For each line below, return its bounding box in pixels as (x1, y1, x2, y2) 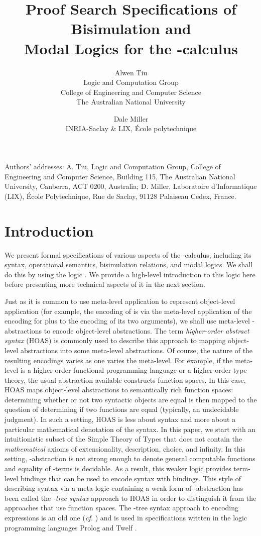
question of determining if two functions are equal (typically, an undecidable (5, 404, 239, 414)
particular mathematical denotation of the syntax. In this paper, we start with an (5, 423, 256, 434)
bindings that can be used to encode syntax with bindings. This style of (20, 473, 241, 483)
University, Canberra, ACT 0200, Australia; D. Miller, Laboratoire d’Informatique (5, 181, 257, 191)
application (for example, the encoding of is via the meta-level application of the (5, 305, 252, 316)
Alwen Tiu (114, 67, 148, 77)
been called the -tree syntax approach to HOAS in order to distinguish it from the (5, 492, 256, 503)
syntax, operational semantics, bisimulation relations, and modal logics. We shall (5, 259, 253, 270)
